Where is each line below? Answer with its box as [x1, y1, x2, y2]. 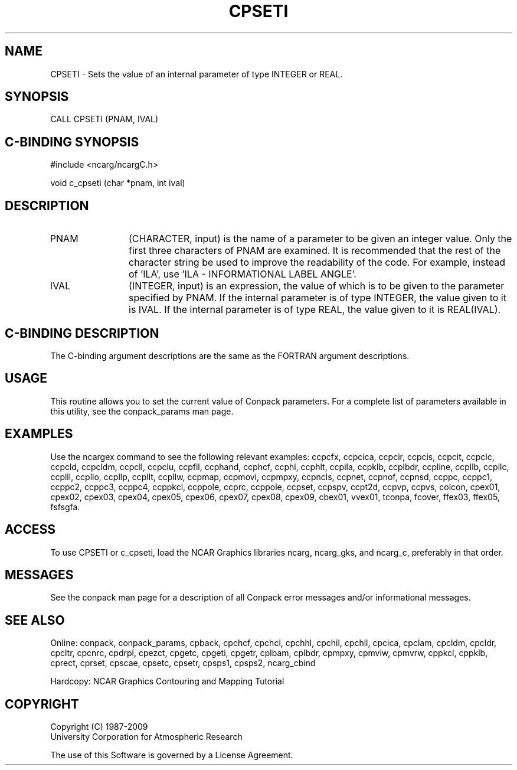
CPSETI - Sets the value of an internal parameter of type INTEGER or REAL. [50, 68, 343, 79]
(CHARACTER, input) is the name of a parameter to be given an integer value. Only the [129, 233, 512, 245]
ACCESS [5, 522, 56, 537]
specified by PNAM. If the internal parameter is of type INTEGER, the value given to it [129, 292, 506, 304]
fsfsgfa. [50, 501, 80, 512]
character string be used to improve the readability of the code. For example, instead [129, 256, 506, 269]
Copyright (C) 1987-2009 [50, 722, 148, 732]
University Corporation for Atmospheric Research [50, 732, 243, 742]
